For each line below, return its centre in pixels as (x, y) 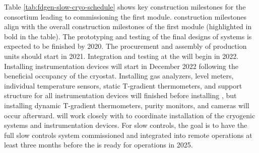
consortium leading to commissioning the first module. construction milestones (125, 16)
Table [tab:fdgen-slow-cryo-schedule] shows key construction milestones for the (125, 7)
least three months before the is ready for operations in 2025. (99, 145)
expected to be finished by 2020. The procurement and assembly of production (125, 46)
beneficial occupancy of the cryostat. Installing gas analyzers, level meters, (119, 76)
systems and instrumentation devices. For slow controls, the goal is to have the (126, 125)
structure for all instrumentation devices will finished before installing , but (120, 95)
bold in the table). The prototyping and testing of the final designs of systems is (128, 36)
